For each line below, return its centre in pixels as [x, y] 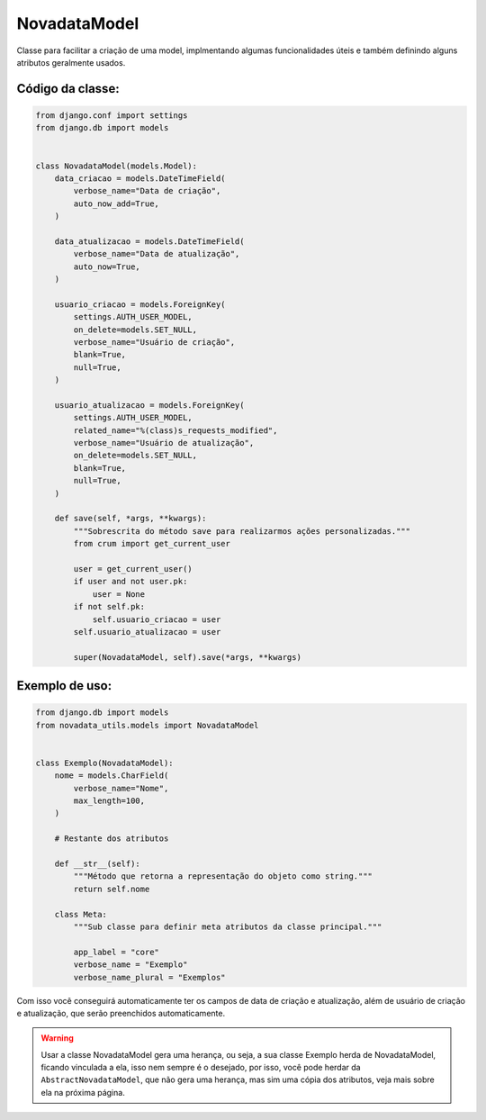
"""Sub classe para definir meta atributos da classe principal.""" [228, 926]
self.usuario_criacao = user [157, 619]
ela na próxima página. [83, 1092]
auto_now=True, [107, 266]
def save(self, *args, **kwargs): [130, 519]
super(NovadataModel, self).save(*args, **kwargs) [187, 657]
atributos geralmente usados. [71, 62]
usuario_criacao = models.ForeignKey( [140, 304]
